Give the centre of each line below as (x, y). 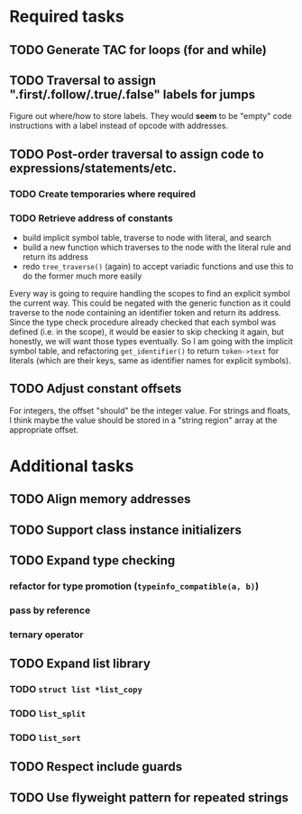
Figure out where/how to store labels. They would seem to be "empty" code (151, 116)
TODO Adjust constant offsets (96, 389)
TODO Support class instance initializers (125, 530)
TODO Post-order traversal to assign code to (137, 154)
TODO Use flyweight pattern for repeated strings (149, 797)
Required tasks (67, 17)
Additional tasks (72, 466)
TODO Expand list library (80, 664)
